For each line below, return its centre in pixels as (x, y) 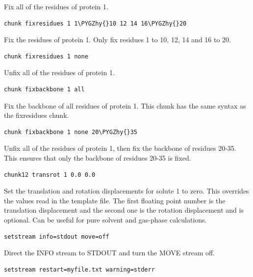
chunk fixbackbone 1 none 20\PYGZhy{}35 (71, 132)
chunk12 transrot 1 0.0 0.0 (50, 175)
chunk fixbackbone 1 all (44, 89)
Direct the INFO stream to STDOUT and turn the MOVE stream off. (110, 253)
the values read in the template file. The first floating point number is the (115, 200)
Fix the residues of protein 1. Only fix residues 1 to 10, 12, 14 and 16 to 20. (118, 40)
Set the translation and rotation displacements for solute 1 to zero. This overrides (126, 191)
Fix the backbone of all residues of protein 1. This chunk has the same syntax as (125, 105)
